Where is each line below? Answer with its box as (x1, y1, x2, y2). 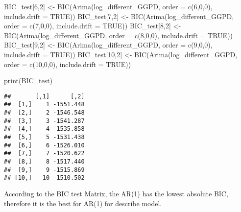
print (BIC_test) (4, 75, 53, 86)
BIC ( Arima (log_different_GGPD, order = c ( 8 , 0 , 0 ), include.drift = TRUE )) (4, 30, 233, 40)
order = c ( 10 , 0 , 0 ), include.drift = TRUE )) (4, 59, 131, 69)
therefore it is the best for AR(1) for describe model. (4, 198, 162, 208)
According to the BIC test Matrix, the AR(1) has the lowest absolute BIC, (4, 188, 228, 198)
